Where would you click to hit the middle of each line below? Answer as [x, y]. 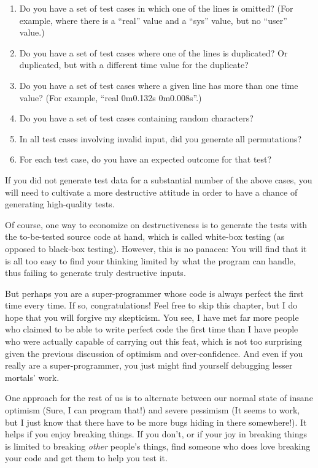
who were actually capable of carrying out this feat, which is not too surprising [153, 341]
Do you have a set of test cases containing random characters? [136, 118]
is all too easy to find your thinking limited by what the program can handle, [150, 260]
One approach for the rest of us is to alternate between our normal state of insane [159, 398]
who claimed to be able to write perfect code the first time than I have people [152, 329]
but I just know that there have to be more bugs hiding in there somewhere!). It [156, 422]
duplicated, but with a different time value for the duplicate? [134, 65]
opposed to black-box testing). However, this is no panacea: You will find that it [156, 248]
